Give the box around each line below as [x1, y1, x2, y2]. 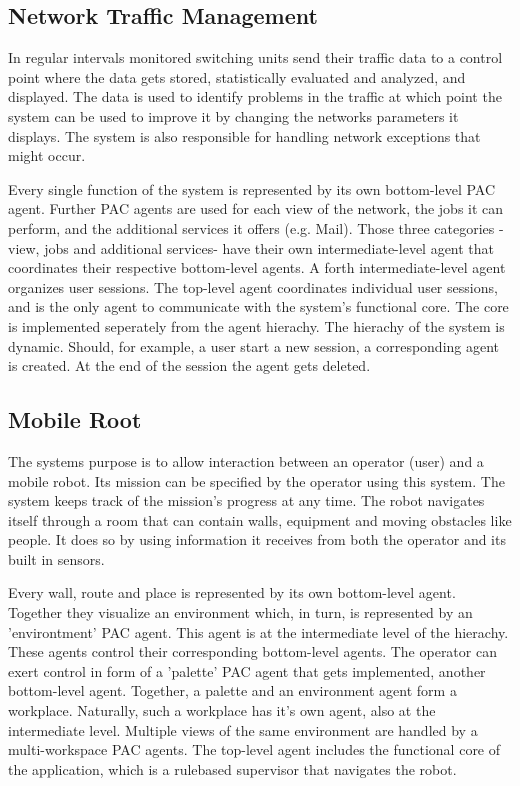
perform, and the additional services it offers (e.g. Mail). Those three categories [8, 217, 495, 238]
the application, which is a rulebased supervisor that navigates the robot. [8, 758, 457, 779]
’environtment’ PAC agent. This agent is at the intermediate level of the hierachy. [8, 621, 509, 642]
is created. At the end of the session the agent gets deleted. [8, 355, 371, 376]
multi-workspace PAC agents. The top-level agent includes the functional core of [8, 739, 501, 760]
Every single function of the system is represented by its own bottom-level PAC [8, 178, 496, 199]
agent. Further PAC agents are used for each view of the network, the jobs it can [8, 198, 504, 219]
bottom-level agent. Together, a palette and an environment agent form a [8, 680, 457, 701]
